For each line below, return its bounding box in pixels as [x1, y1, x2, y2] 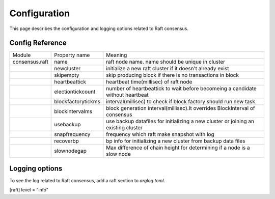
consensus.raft [12, 59, 48, 66]
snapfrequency [54, 131, 91, 138]
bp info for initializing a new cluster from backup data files [106, 137, 245, 145]
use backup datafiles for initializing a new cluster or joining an [106, 118, 255, 125]
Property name [54, 51, 90, 59]
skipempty [54, 72, 79, 79]
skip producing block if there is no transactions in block [106, 72, 239, 79]
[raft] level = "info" [9, 187, 48, 193]
